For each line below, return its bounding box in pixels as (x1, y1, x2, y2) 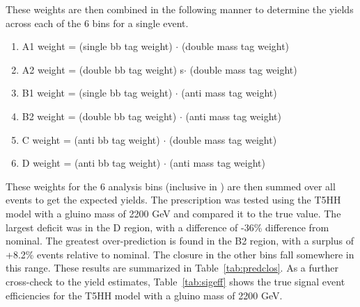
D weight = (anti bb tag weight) (22, 156, 161, 170)
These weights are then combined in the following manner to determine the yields (6, 2, 354, 16)
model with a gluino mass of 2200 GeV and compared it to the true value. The (6, 206, 341, 220)
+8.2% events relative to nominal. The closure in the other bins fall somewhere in (6, 247, 354, 261)
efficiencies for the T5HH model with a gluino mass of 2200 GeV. (6, 288, 283, 302)
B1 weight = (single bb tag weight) (22, 85, 173, 100)
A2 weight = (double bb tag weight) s (22, 62, 185, 76)
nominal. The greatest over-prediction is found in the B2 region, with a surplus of (6, 233, 354, 248)
